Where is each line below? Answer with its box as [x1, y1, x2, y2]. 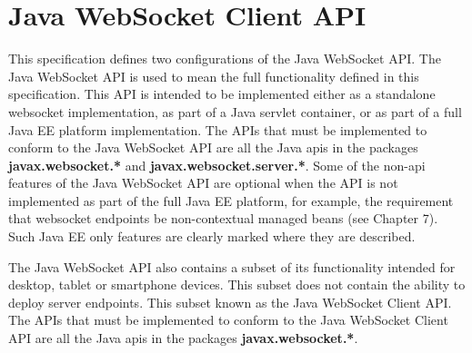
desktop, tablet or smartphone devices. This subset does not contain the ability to [8, 275, 466, 294]
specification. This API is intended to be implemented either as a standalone [8, 84, 436, 103]
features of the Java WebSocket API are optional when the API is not [8, 173, 398, 192]
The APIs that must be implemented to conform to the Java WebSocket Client [8, 310, 448, 329]
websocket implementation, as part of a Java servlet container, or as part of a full [8, 102, 462, 121]
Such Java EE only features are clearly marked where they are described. [8, 227, 416, 246]
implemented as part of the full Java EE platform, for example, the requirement [8, 191, 454, 210]
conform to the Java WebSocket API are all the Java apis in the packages [8, 138, 418, 157]
